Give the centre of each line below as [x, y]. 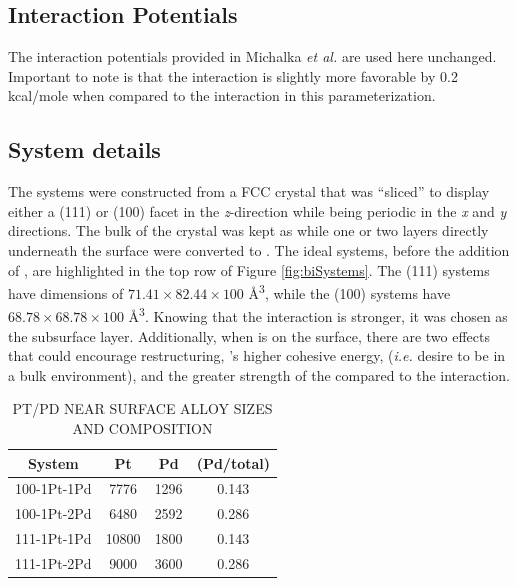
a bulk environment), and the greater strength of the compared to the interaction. [259, 374]
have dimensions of [66, 292]
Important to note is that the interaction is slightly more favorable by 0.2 [233, 75]
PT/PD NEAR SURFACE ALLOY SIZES [142, 408]
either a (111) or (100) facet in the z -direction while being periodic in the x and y [257, 210]
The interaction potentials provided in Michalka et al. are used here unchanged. [252, 56]
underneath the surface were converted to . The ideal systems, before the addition [259, 249]
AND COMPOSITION [142, 428]
